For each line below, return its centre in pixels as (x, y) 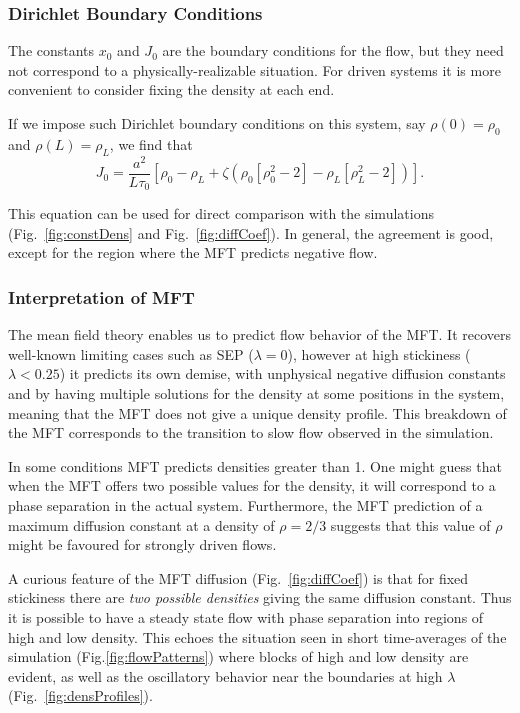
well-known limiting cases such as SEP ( (131, 353)
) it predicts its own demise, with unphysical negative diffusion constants (282, 373)
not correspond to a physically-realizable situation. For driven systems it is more (254, 69)
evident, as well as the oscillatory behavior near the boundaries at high (225, 675)
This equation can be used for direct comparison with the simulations (221, 213)
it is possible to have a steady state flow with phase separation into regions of (246, 616)
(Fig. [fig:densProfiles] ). (80, 695)
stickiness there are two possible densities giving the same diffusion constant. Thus (260, 597)
